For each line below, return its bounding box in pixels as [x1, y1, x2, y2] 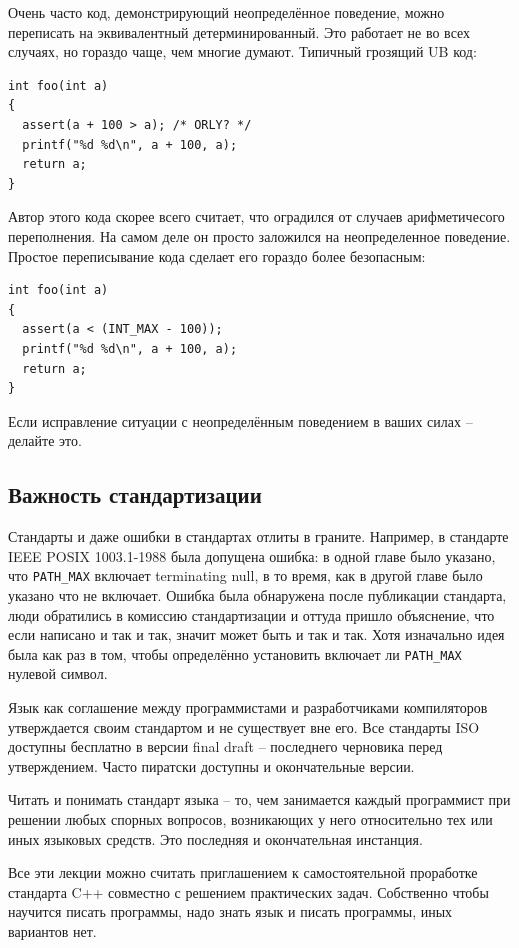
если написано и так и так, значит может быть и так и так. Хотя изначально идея [8, 624, 505, 645]
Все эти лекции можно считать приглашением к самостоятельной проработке [8, 862, 478, 883]
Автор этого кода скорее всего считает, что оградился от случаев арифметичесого [8, 206, 505, 227]
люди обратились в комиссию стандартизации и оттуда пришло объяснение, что [8, 604, 495, 625]
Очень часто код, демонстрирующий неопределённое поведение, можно [8, 2, 445, 22]
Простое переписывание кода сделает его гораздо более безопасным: [8, 245, 426, 266]
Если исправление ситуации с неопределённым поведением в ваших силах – [8, 410, 473, 431]
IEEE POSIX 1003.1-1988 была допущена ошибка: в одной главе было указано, [8, 545, 496, 566]
